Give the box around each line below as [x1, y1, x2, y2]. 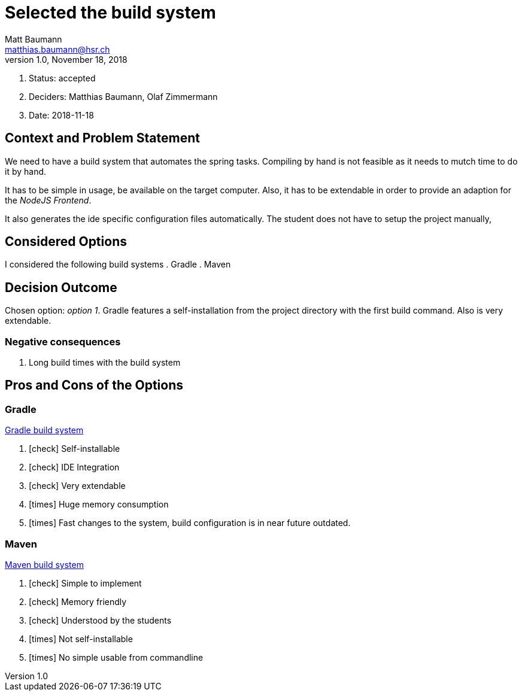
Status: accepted [29, 72, 96, 83]
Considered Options [5, 234, 127, 250]
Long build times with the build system [29, 357, 181, 368]
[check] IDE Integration [29, 462, 120, 473]
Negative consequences [5, 335, 121, 348]
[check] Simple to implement [29, 578, 142, 588]
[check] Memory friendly [29, 597, 127, 607]
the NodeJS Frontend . [5, 194, 92, 205]
